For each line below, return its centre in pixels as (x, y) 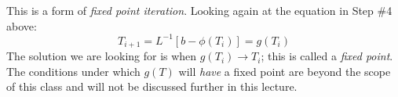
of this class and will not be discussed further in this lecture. (152, 86)
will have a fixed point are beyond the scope (285, 71)
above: (22, 25)
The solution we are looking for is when (102, 56)
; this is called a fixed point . (327, 56)
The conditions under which (73, 71)
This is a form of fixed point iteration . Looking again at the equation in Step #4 (199, 10)
